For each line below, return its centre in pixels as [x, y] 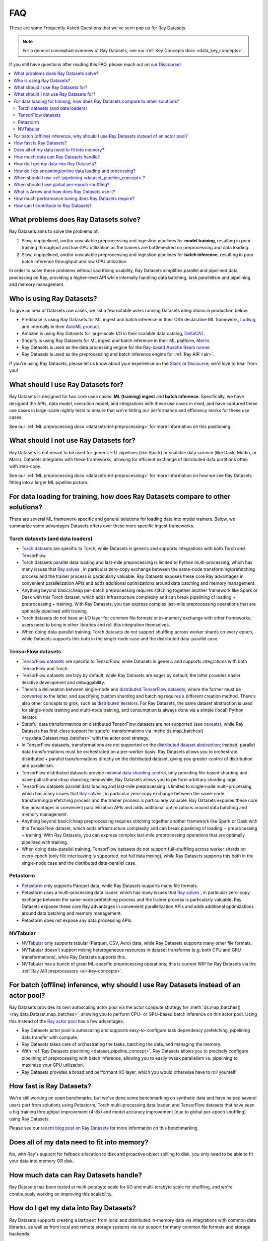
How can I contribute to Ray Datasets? [53, 206]
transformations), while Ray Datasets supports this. [74, 957]
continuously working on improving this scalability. [61, 1194]
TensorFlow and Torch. [45, 668]
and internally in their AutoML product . [61, 326]
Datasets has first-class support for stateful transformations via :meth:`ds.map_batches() [112, 731]
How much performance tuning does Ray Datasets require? [74, 199]
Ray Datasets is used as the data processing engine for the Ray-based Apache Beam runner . [116, 347]
